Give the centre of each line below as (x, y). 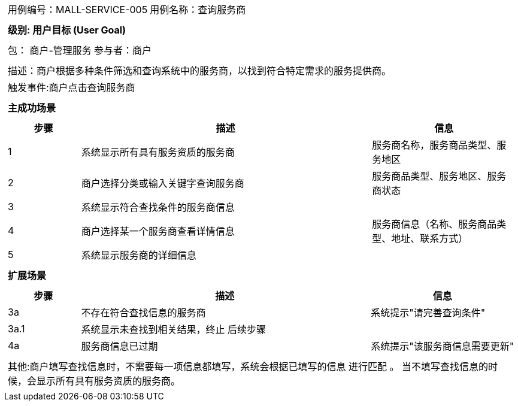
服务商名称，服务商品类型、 (434, 145)
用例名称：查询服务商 (198, 10)
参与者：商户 (122, 50)
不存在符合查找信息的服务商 (143, 313)
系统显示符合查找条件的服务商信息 (158, 207)
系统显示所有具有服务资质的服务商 (158, 152)
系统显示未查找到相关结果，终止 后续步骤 (173, 329)
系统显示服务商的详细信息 (139, 255)
